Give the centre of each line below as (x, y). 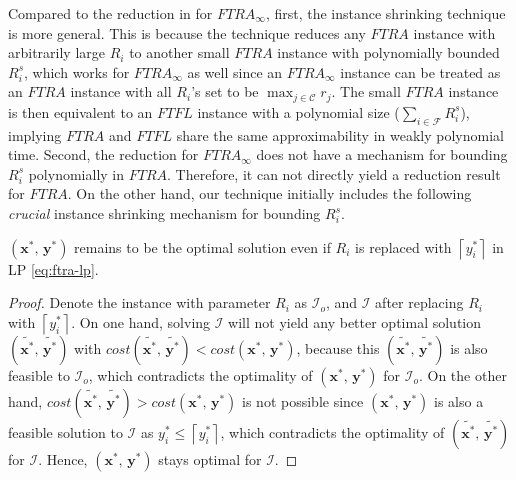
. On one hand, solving (141, 321)
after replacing (419, 302)
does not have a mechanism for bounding (382, 154)
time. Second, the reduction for (103, 154)
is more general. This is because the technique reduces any (187, 32)
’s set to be (225, 91)
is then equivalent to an (80, 111)
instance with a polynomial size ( (298, 111)
